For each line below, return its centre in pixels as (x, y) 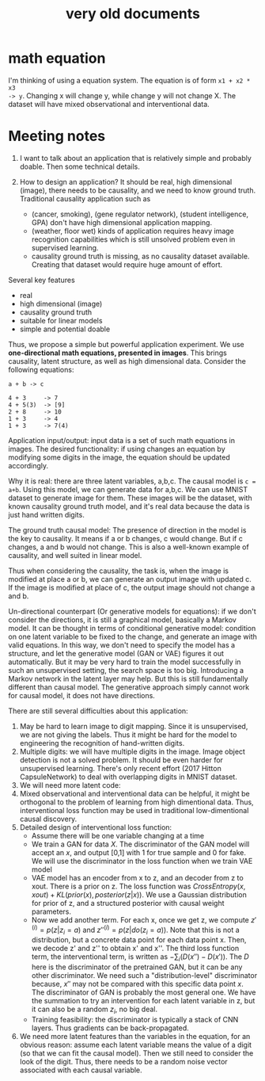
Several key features (42, 280)
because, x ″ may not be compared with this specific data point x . (137, 984)
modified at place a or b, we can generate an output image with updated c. (130, 579)
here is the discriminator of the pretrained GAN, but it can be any (137, 967)
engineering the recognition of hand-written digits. (102, 743)
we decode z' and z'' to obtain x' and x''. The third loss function (135, 949)
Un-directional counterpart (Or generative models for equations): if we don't (132, 611)
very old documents (133, 14)
